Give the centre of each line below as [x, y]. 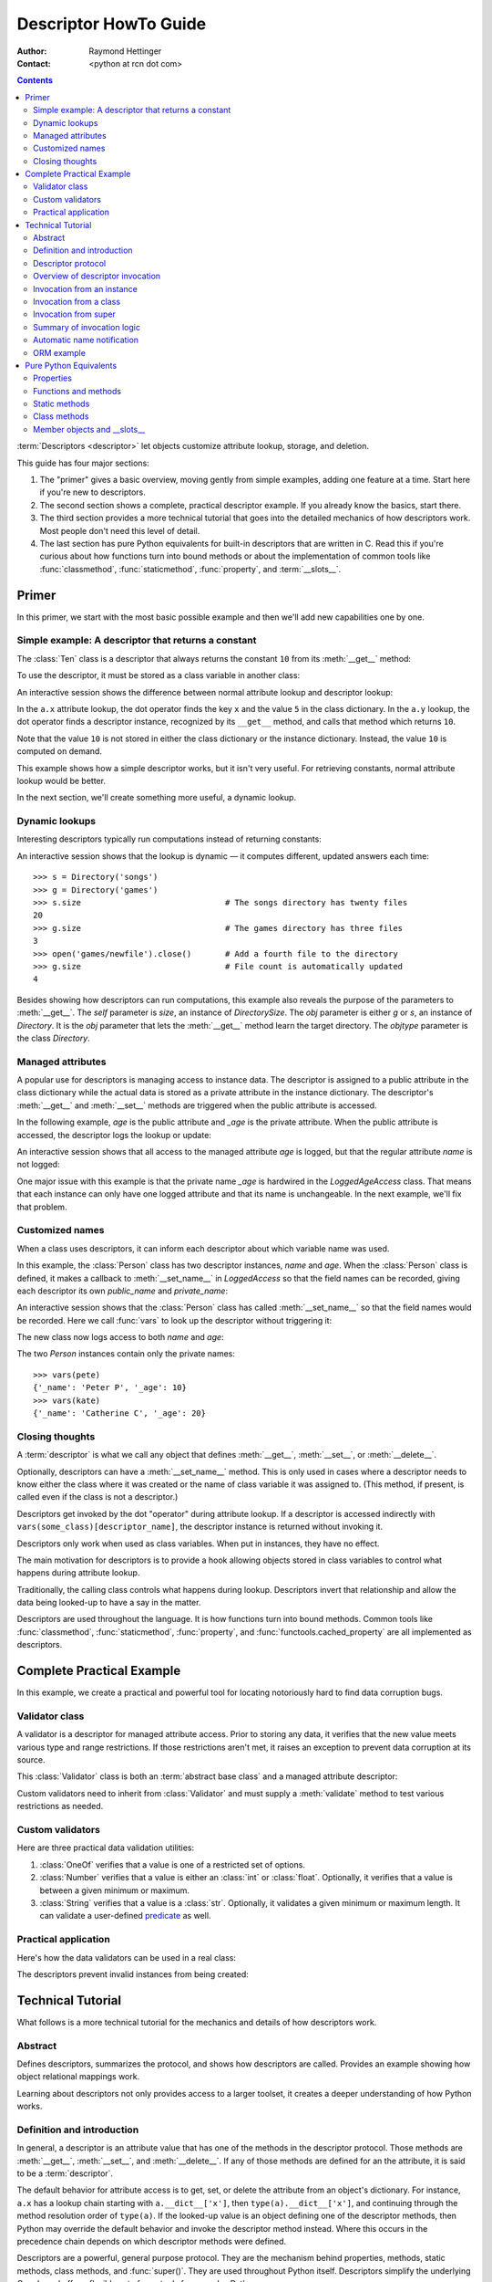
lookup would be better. [61, 780]
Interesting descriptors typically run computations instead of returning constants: [169, 839]
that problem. [42, 1207]
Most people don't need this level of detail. [120, 530]
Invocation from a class [77, 301]
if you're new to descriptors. [92, 492]
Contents [35, 80]
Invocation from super [74, 314]
